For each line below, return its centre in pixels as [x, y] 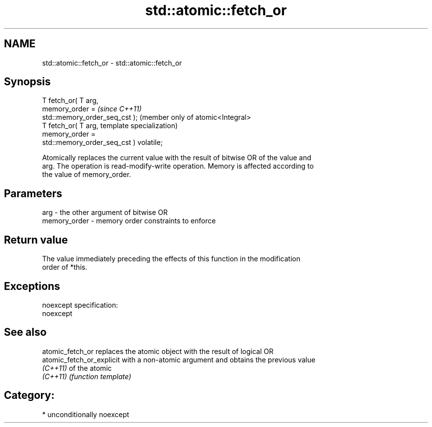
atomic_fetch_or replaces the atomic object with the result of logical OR [158, 351]
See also [25, 332]
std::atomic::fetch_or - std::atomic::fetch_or [112, 63]
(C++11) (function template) [87, 376]
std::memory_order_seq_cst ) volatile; [102, 142]
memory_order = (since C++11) [92, 109]
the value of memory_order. [87, 175]
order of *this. [65, 267]
